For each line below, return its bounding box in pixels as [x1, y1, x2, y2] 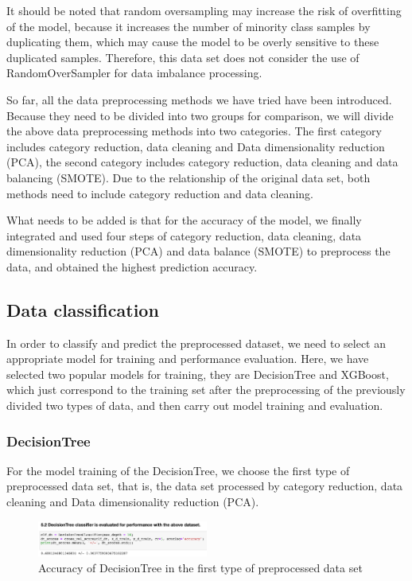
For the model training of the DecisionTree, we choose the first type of [6, 462, 350, 478]
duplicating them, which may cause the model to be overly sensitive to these [6, 33, 379, 50]
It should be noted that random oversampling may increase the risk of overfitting [6, 2, 402, 18]
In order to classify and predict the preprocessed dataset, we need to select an [6, 334, 386, 351]
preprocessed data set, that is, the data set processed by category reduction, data [6, 478, 403, 494]
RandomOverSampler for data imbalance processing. [6, 64, 262, 81]
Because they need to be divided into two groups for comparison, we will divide [6, 107, 394, 123]
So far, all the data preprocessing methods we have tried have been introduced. [6, 91, 392, 107]
